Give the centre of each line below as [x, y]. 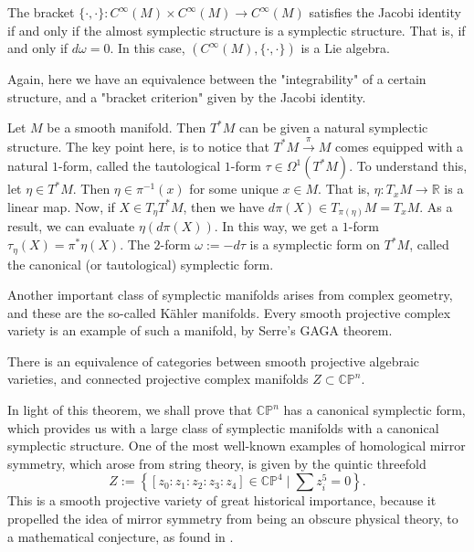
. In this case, [147, 48]
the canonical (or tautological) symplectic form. [141, 264]
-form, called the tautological [140, 166]
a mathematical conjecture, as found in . [121, 536]
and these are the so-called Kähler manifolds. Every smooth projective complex [229, 312]
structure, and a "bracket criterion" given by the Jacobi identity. [187, 96]
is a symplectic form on [315, 244]
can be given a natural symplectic [334, 127]
